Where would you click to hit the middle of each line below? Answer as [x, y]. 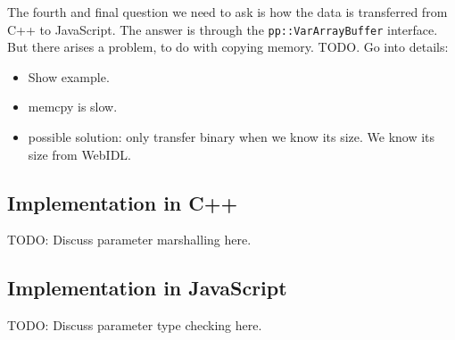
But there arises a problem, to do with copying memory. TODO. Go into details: [228, 47]
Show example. [69, 76]
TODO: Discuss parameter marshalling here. [129, 240]
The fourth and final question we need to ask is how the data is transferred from [227, 12]
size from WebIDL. [80, 154]
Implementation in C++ [123, 202]
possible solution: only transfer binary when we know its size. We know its [232, 137]
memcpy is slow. [73, 107]
